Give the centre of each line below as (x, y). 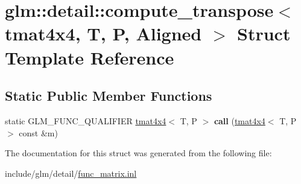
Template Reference (90, 57)
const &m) (38, 132)
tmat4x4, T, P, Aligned (103, 33)
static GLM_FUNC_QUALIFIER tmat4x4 (86, 120)
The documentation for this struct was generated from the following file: (138, 153)
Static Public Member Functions (109, 96)
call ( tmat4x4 (239, 120)
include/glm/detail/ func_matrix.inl (71, 173)
